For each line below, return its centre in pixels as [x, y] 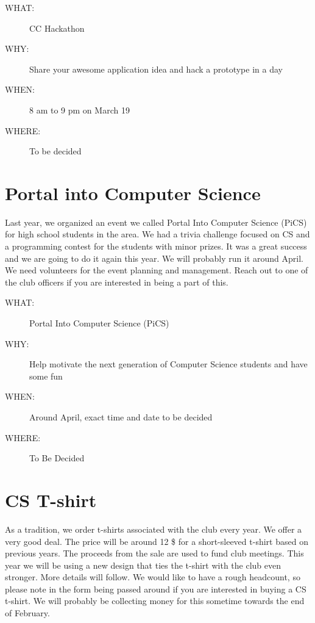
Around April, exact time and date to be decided [121, 417]
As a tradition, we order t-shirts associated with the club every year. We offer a [154, 529]
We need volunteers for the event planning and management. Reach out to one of [157, 270]
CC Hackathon [57, 28]
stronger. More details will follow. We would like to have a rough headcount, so [153, 577]
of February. [27, 613]
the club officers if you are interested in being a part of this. [117, 282]
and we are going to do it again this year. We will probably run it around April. [154, 258]
